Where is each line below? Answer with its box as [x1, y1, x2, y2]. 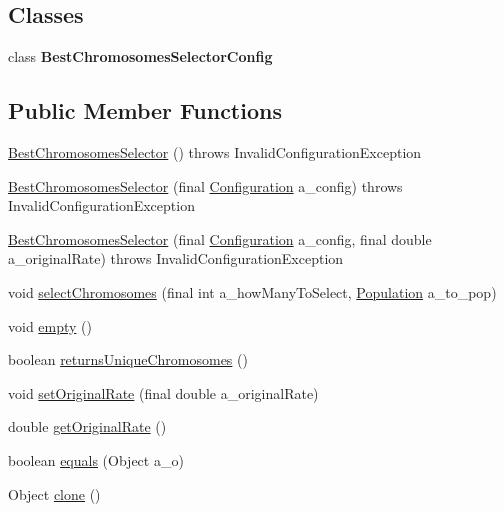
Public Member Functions [8, 95, 282, 126]
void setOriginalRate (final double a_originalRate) [8, 382, 319, 403]
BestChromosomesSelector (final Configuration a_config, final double [8, 228, 432, 249]
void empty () [8, 315, 93, 336]
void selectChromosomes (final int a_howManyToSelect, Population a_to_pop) [8, 281, 497, 302]
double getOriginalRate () [8, 416, 167, 437]
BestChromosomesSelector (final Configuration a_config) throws [8, 175, 403, 196]
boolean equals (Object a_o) [8, 449, 184, 470]
